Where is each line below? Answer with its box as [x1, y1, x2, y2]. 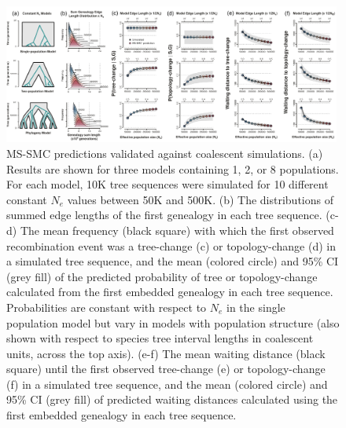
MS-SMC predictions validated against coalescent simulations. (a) [6, 144, 323, 161]
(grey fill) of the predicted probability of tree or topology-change [6, 268, 318, 284]
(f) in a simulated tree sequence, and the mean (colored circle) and [6, 375, 328, 392]
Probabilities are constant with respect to [6, 298, 207, 315]
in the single [226, 298, 285, 315]
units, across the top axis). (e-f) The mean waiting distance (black [6, 345, 326, 361]
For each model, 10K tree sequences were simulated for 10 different [6, 176, 329, 192]
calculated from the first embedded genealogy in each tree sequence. [6, 284, 333, 300]
